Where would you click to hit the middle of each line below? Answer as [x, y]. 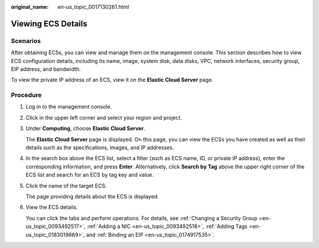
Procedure [26, 95]
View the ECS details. [52, 207]
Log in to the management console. [69, 107]
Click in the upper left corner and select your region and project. [104, 117]
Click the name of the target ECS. [66, 186]
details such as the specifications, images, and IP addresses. [100, 148]
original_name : [30, 7]
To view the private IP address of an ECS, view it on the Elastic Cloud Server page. [112, 80]
